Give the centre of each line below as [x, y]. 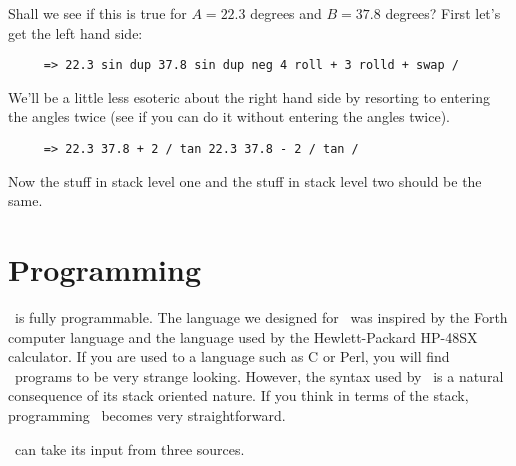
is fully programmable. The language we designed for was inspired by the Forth [261, 317]
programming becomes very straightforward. [147, 414]
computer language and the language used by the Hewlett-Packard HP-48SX [243, 336]
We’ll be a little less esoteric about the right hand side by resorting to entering [249, 96]
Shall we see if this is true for [97, 13]
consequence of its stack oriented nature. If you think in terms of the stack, [238, 395]
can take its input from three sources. [129, 448]
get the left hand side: [75, 32]
